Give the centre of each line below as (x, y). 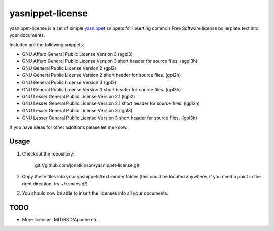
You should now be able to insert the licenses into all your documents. (95, 193)
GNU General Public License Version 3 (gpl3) (69, 82)
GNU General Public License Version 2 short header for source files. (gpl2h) (101, 75)
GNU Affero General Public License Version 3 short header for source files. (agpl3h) (110, 61)
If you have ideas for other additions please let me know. (68, 127)
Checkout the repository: (48, 153)
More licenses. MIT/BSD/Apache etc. (60, 220)
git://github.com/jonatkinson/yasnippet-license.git (87, 165)
